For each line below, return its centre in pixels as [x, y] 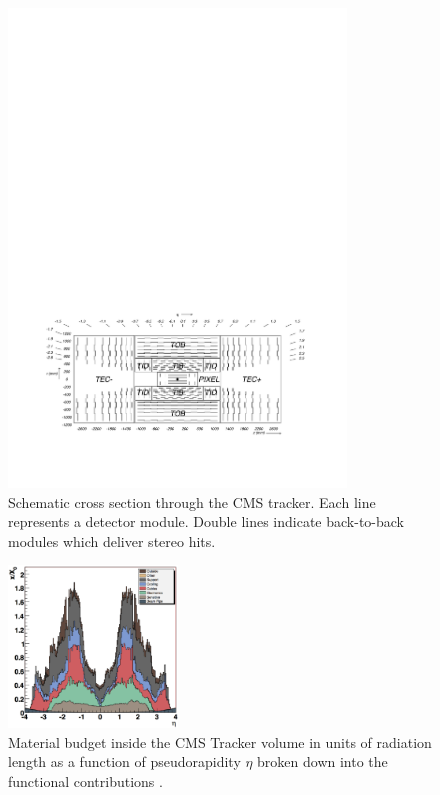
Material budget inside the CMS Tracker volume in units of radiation [220, 741]
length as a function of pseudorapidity [124, 761]
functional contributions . [85, 780]
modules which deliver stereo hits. [112, 540]
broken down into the [322, 761]
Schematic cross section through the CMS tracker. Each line [192, 501]
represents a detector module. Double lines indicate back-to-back [206, 521]
